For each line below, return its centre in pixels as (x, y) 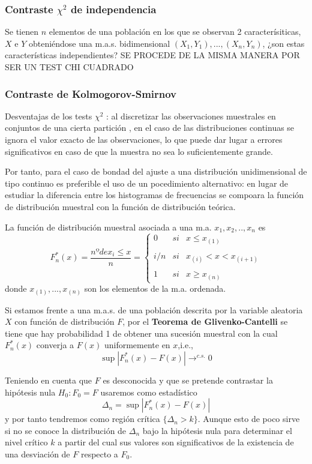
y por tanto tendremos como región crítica (82, 419)
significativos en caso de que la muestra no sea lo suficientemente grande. (139, 151)
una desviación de (37, 453)
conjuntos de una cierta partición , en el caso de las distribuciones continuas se (150, 128)
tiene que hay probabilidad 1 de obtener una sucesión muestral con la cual (141, 333)
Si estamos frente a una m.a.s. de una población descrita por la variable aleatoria (154, 309)
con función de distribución (64, 321)
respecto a (99, 453)
